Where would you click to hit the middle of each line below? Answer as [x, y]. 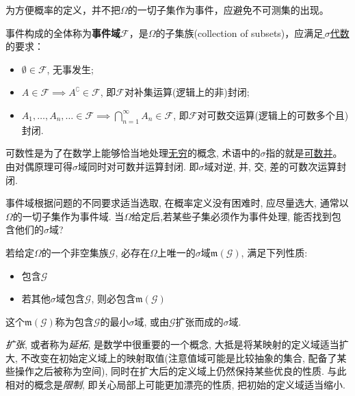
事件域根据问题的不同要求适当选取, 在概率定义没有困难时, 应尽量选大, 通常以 [177, 203]
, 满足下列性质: [274, 252]
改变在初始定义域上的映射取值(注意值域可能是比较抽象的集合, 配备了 [184, 357]
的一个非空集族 [75, 252]
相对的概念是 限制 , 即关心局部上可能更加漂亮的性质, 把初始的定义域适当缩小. [175, 385]
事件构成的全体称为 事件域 [63, 32]
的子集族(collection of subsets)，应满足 [239, 32]
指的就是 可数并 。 [304, 153]
